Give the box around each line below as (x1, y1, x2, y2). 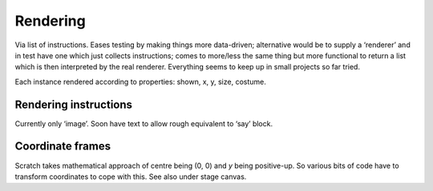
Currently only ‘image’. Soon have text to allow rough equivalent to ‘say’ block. (14, 118, 273, 128)
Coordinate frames (14, 140, 111, 153)
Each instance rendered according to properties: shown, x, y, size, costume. (14, 77, 266, 86)
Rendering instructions (14, 97, 132, 111)
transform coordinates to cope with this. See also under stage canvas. (14, 172, 247, 181)
